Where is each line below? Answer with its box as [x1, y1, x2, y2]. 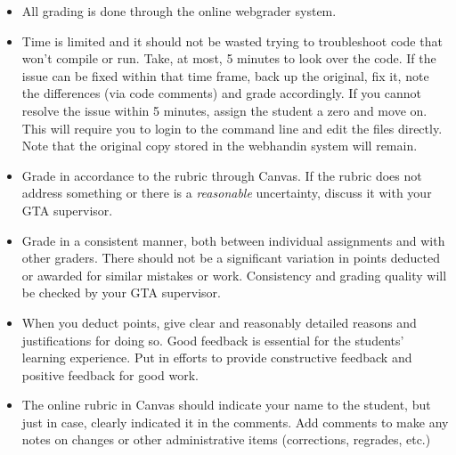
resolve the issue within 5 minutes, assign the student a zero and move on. [21, 101, 427, 119]
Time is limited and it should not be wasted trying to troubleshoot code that [21, 31, 443, 50]
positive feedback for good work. [21, 365, 199, 384]
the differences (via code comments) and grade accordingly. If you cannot [21, 84, 422, 102]
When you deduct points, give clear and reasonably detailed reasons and [21, 313, 417, 331]
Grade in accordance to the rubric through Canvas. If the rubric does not [21, 166, 422, 184]
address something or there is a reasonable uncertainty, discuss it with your [21, 183, 432, 202]
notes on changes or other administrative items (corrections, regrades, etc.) [21, 430, 431, 449]
